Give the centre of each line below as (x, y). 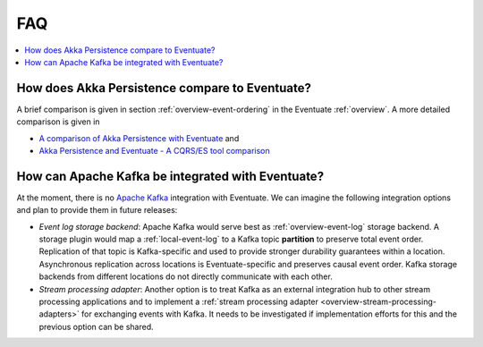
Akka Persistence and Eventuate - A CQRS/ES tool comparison (154, 151)
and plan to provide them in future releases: (97, 210)
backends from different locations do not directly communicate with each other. (186, 276)
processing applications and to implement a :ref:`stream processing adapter (179, 302)
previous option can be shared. (96, 326)
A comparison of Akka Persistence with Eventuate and (139, 138)
